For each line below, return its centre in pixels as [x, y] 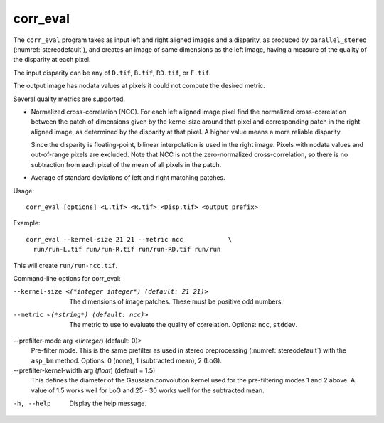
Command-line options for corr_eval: [67, 278]
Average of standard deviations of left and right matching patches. [128, 178]
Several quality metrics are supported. [69, 99]
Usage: [24, 191]
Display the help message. [108, 403]
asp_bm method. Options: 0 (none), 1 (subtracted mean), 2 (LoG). [126, 360]
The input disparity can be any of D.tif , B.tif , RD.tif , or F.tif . [112, 73]
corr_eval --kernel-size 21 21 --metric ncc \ [129, 239]
